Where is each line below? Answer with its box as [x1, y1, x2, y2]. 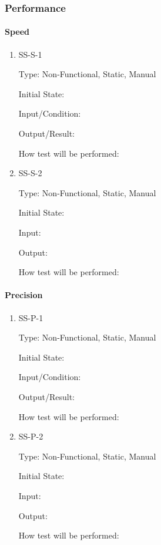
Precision [5, 289, 43, 301]
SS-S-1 [18, 48, 42, 60]
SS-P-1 [18, 311, 43, 323]
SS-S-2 [18, 167, 42, 179]
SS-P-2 [18, 430, 43, 442]
